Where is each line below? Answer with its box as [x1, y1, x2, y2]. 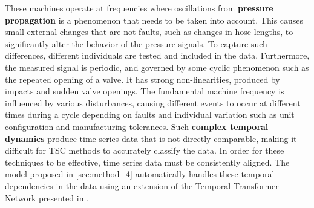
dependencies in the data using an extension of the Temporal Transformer [5, 179, 279, 192]
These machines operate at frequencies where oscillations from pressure [5, 2, 273, 14]
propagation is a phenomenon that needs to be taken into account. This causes [5, 13, 304, 26]
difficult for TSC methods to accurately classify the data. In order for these [5, 144, 284, 157]
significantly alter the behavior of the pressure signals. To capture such [5, 37, 267, 50]
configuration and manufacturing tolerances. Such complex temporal [5, 120, 269, 132]
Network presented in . [5, 191, 89, 204]
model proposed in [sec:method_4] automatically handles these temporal [5, 167, 275, 180]
